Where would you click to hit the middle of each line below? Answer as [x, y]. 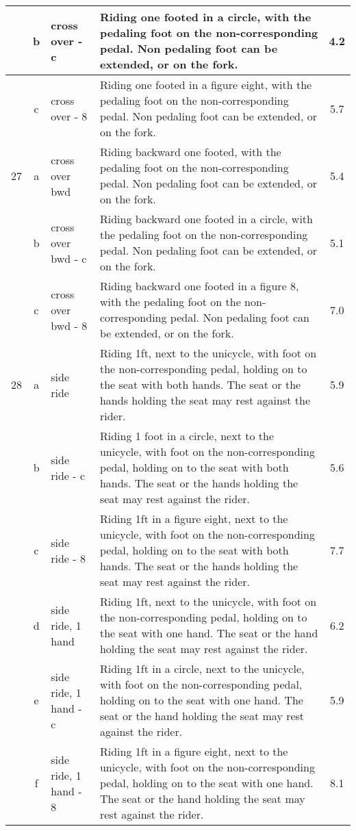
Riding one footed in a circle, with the [205, 17]
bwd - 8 [69, 325]
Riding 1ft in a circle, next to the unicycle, [202, 668]
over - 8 [69, 116]
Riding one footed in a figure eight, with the [206, 85]
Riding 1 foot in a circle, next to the [187, 436]
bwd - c [69, 258]
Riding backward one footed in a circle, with [206, 219]
